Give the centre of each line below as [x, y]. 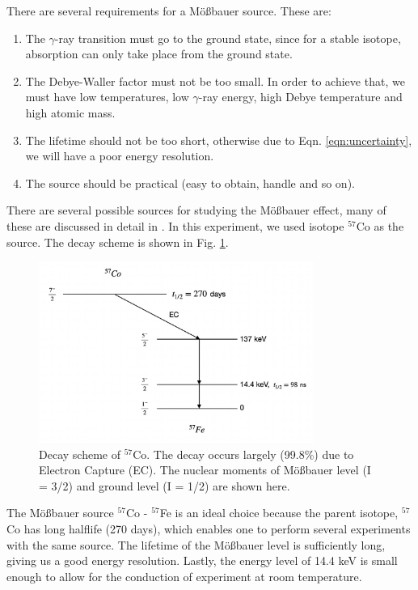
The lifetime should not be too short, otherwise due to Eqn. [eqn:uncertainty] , [219, 140]
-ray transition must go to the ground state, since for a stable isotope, [228, 38]
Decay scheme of [80, 454]
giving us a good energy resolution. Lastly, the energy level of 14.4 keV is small [202, 560]
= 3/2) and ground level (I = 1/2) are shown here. [165, 485]
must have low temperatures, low [107, 97]
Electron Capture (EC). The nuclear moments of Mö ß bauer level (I [205, 470]
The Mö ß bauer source [60, 513]
